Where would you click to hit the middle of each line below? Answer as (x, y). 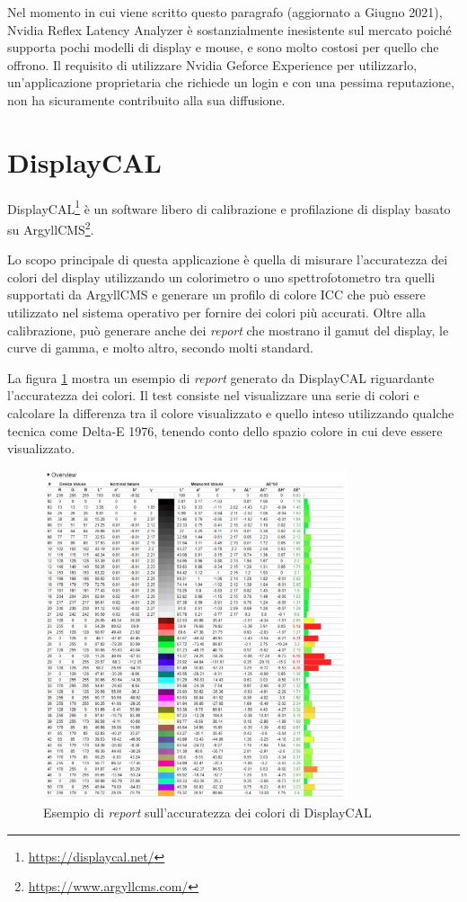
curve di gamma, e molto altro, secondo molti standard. (160, 348)
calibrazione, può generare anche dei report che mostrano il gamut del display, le (228, 330)
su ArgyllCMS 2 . (51, 228)
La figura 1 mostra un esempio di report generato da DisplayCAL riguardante (221, 377)
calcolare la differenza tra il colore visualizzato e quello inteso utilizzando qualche (231, 412)
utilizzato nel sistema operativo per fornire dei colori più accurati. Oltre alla (216, 312)
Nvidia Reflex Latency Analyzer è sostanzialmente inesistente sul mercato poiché (229, 29)
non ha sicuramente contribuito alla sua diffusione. (146, 99)
